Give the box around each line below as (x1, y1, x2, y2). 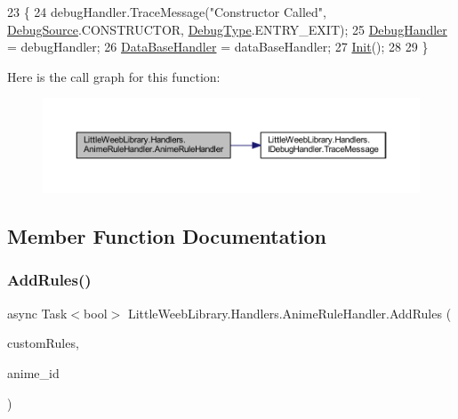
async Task (7, 303, 68, 322)
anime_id (7, 363, 60, 382)
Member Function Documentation (7, 222, 327, 250)
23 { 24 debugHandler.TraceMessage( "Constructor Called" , (7, 3, 326, 20)
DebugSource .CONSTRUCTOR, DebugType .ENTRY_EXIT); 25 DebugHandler (7, 20, 447, 38)
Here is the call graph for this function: (7, 67, 221, 85)
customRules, (7, 334, 79, 352)
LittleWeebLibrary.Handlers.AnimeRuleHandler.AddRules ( (127, 303, 452, 322)
